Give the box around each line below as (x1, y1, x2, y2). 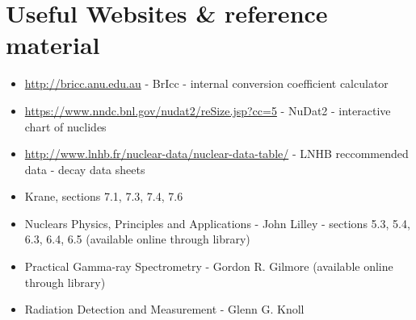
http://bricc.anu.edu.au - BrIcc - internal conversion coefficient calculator (24, 75, 389, 92)
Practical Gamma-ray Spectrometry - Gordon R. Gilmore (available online (24, 258, 393, 275)
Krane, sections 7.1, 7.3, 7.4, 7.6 (24, 188, 183, 205)
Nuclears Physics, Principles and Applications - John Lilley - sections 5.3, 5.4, (24, 214, 410, 231)
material (6, 28, 100, 61)
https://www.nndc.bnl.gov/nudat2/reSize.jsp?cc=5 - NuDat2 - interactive (24, 102, 391, 118)
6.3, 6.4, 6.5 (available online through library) (24, 231, 250, 247)
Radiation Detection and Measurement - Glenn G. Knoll (24, 301, 305, 318)
